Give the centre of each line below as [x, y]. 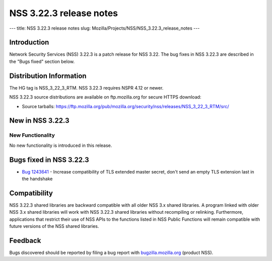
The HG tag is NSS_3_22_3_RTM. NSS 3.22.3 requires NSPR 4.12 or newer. [86, 88]
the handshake [37, 179]
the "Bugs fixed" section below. [42, 61]
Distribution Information [48, 76]
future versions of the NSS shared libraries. [54, 226]
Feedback [25, 241]
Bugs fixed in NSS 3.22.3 [49, 160]
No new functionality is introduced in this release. [61, 145]
